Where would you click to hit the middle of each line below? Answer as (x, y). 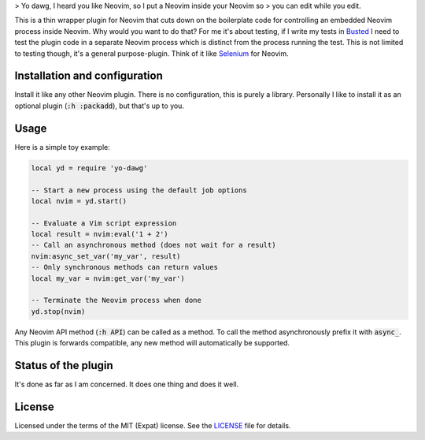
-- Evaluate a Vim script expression (104, 223)
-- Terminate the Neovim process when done (116, 300)
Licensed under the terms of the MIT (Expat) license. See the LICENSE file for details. (153, 426)
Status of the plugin (64, 365)
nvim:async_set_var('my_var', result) (106, 256)
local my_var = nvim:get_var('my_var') (108, 278)
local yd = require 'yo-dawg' (89, 168)
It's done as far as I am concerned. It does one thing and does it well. (127, 384)
